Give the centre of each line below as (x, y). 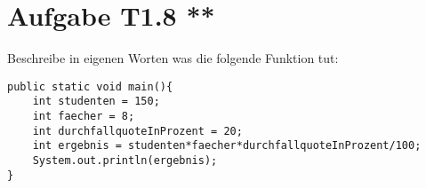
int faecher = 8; (84, 117)
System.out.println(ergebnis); (125, 161)
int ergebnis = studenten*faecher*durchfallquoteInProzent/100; (227, 146)
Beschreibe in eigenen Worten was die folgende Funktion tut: (173, 58)
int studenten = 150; (96, 102)
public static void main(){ (90, 86)
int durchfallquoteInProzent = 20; (137, 131)
